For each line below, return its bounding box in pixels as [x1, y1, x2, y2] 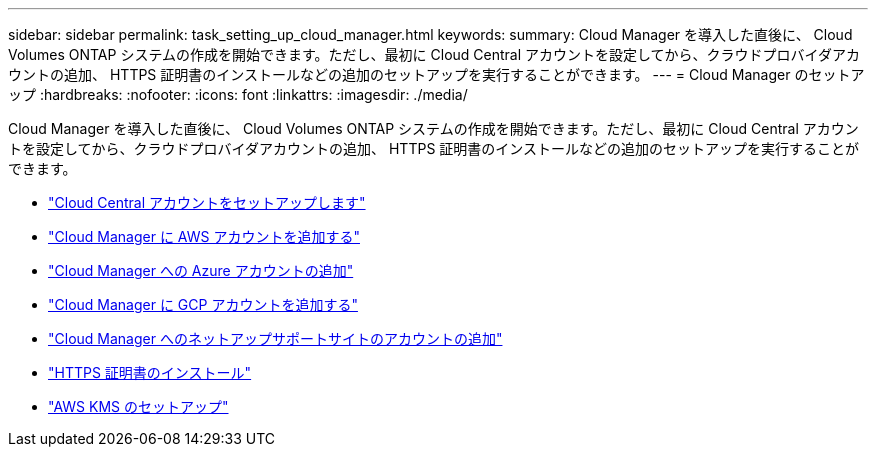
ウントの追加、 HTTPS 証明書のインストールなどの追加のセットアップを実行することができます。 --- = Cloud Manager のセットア [8, 66, 865, 83]
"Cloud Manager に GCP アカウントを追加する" [48, 296, 358, 313]
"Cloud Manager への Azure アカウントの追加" [48, 262, 354, 279]
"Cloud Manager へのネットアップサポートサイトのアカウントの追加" [48, 330, 503, 347]
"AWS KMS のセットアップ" [48, 398, 229, 415]
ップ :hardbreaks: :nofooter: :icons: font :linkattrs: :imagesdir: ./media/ [8, 86, 468, 103]
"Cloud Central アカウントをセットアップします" [48, 194, 366, 211]
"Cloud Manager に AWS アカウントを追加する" [48, 228, 360, 245]
